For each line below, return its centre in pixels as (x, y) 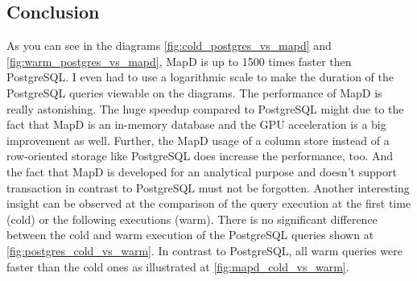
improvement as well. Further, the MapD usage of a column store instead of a (198, 140)
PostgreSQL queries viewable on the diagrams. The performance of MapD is (194, 92)
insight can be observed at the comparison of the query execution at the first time (209, 203)
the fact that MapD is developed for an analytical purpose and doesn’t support (202, 171)
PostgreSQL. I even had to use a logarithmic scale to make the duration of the (200, 77)
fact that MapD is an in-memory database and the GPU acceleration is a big (196, 124)
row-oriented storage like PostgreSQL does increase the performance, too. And (200, 156)
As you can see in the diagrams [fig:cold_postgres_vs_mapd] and (169, 45)
